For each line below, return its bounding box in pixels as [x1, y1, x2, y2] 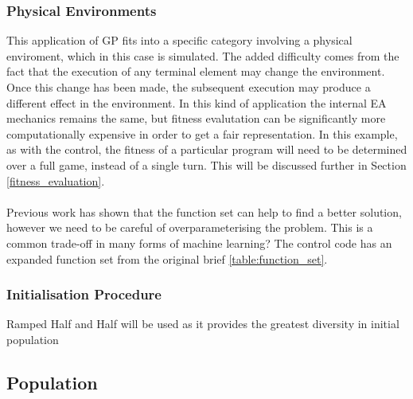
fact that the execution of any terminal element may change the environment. [6, 63, 385, 80]
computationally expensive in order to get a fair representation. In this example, [6, 125, 398, 142]
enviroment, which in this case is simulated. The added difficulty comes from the [6, 47, 399, 64]
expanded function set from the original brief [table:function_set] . [6, 250, 328, 267]
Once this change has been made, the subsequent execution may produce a [6, 79, 371, 95]
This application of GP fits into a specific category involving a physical [6, 32, 353, 49]
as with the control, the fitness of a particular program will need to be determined [6, 141, 407, 158]
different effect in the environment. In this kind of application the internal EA [6, 94, 387, 111]
